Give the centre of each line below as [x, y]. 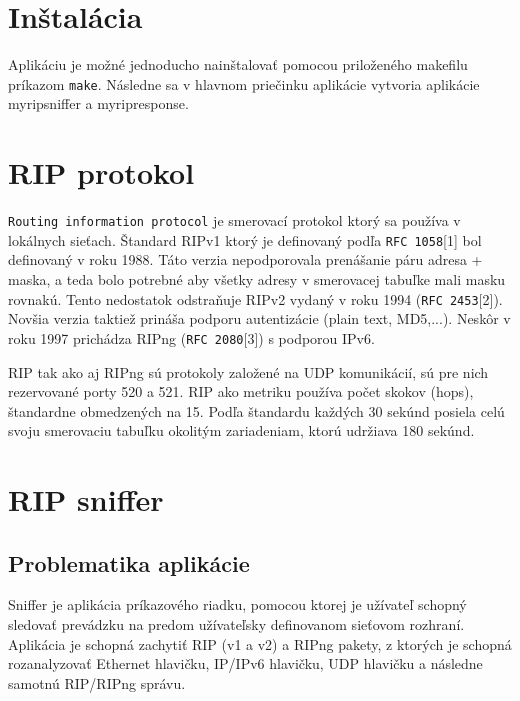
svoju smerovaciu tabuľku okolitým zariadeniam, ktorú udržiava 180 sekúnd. [241, 430]
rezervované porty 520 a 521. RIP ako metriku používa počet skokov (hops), [241, 391]
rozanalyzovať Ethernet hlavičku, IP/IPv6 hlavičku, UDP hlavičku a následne [245, 663]
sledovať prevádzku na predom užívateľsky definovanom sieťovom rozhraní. [236, 624]
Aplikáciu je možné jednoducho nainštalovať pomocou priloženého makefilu [238, 64]
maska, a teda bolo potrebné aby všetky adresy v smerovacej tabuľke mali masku [257, 279]
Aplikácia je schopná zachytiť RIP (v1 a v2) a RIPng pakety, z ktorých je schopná [260, 643]
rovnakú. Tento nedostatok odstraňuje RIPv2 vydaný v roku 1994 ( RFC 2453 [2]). [255, 298]
